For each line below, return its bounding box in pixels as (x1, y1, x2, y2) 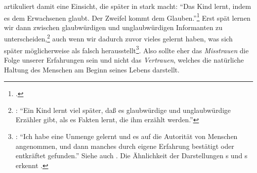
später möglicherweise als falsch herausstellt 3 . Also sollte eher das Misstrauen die (4, 43, 249, 55)
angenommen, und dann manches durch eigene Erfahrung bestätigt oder (15, 140, 234, 151)
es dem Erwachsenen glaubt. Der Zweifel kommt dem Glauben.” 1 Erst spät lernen (4, 11, 251, 23)
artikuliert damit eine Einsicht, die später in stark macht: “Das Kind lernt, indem (4, 1, 251, 11)
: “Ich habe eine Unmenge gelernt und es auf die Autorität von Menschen (15, 131, 238, 141)
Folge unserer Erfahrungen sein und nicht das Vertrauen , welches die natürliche (4, 54, 244, 65)
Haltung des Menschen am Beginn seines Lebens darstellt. (4, 64, 180, 74)
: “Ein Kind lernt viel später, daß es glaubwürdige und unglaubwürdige (15, 104, 231, 115)
